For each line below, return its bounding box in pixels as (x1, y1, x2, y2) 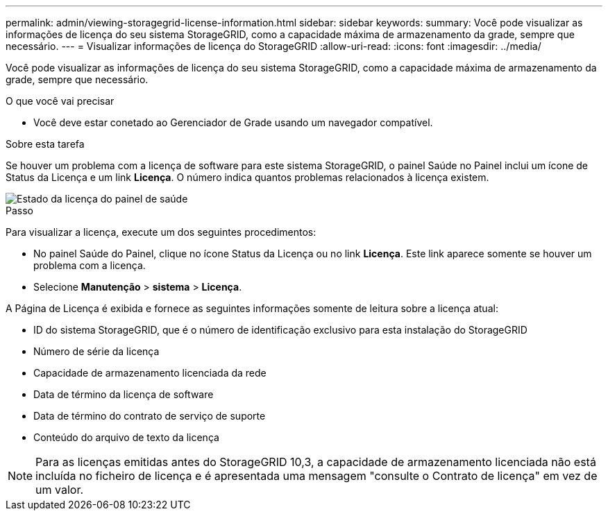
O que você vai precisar (6, 95, 115, 107)
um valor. (35, 483, 84, 497)
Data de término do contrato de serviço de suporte (33, 410, 266, 422)
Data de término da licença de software (33, 388, 214, 400)
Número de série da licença (33, 345, 160, 357)
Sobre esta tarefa (6, 138, 85, 150)
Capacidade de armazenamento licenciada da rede (33, 367, 267, 379)
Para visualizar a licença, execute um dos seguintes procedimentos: (6, 226, 316, 238)
